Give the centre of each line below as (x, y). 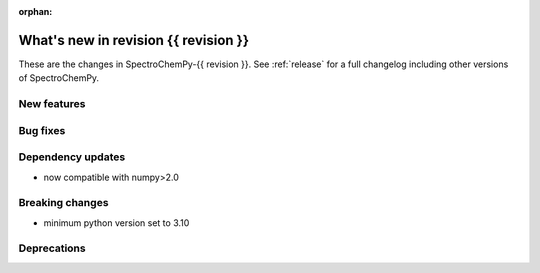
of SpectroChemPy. (59, 78)
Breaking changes (63, 203)
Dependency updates (72, 157)
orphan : (35, 11)
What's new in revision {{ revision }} (134, 40)
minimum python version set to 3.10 (116, 222)
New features (52, 104)
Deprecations (52, 248)
